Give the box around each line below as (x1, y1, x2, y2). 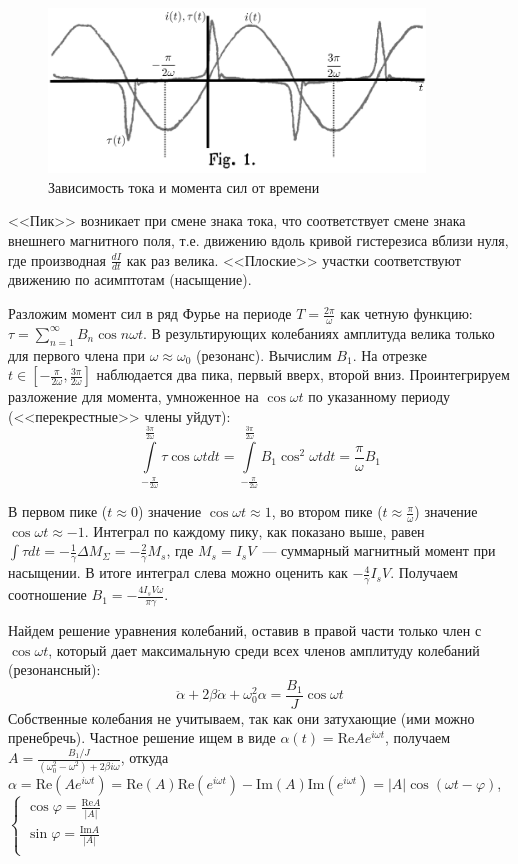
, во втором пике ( (271, 501, 383, 522)
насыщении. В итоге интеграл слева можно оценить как (8, 562, 348, 583)
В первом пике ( (8, 501, 108, 522)
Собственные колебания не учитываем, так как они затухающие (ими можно (8, 707, 475, 728)
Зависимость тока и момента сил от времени (48, 176, 320, 197)
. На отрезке (352, 344, 427, 365)
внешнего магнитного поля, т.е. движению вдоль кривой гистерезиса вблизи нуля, (8, 230, 509, 251)
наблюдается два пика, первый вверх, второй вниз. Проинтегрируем (96, 364, 510, 385)
